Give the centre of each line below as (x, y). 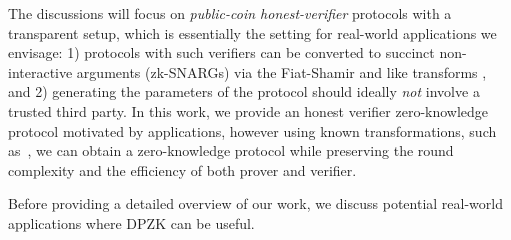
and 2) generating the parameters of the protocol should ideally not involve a (244, 91)
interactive (40, 71)
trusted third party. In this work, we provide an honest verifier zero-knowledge (248, 110)
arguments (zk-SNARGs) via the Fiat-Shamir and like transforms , (281, 71)
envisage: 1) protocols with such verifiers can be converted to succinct (221, 52)
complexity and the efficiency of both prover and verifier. (182, 169)
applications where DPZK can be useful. (131, 222)
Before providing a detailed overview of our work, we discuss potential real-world (255, 203)
